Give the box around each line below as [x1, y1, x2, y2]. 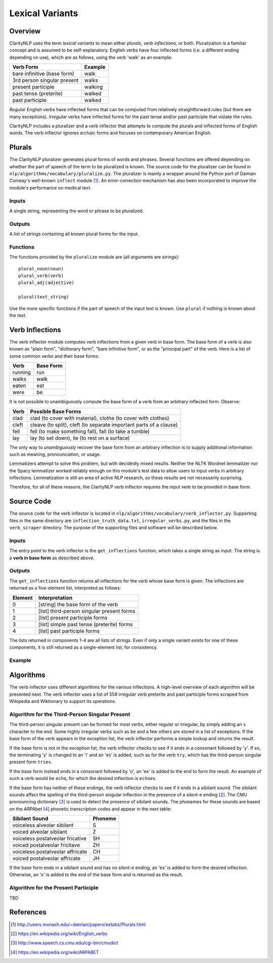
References [9, 908, 47, 917]
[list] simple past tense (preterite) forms [38, 620, 133, 628]
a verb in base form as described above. [9, 555, 95, 561]
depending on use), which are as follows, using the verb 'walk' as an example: [9, 54, 172, 60]
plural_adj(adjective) [18, 280, 75, 285]
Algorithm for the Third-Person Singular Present [9, 711, 130, 717]
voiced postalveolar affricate [12, 855, 81, 862]
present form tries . [9, 759, 53, 765]
